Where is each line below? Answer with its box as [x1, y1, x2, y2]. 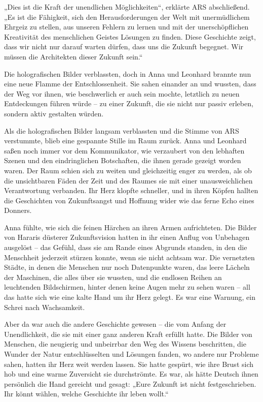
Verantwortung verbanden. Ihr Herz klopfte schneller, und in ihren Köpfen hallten [4, 185, 258, 196]
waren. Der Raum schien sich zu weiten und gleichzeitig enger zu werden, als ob [4, 165, 252, 175]
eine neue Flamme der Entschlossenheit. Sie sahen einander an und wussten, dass [4, 78, 256, 89]
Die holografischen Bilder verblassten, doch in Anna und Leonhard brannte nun [4, 68, 251, 79]
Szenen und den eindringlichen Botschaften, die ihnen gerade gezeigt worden [4, 155, 241, 166]
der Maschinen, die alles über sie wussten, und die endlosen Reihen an [4, 271, 222, 282]
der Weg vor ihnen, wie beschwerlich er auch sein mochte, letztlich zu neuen [4, 88, 240, 99]
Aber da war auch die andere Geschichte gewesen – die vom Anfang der [4, 319, 227, 329]
